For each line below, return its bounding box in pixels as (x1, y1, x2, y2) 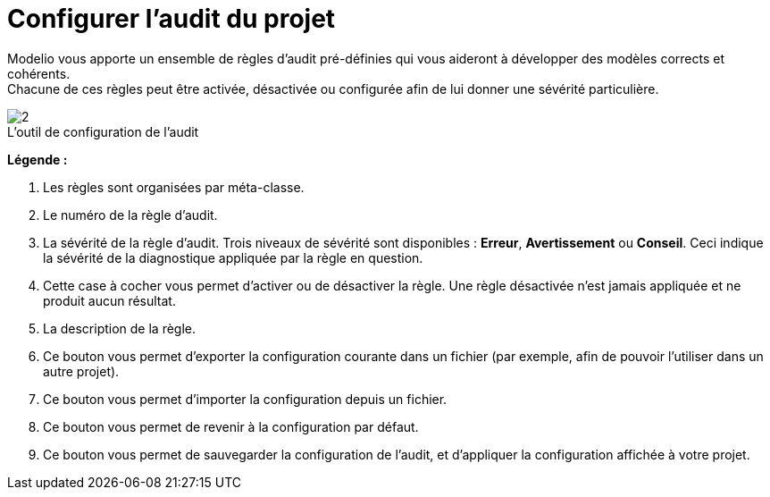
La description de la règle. (43, 320, 197, 336)
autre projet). (43, 363, 120, 379)
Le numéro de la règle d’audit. (43, 206, 218, 223)
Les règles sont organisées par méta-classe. (43, 179, 305, 195)
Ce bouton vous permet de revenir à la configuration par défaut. (43, 418, 419, 434)
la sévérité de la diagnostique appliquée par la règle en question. (43, 249, 423, 265)
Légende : (7, 151, 68, 167)
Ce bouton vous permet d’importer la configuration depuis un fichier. (43, 391, 448, 407)
